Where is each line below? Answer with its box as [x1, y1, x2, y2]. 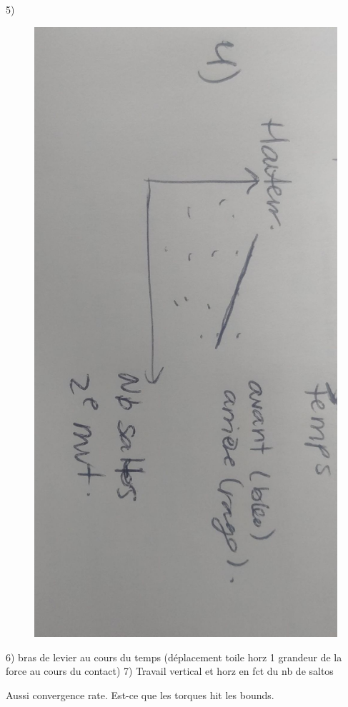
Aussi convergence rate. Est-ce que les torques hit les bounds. [6, 688, 274, 703]
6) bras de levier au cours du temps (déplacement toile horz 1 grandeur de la [6, 649, 342, 664]
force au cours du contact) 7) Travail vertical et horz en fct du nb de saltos [6, 663, 334, 678]
